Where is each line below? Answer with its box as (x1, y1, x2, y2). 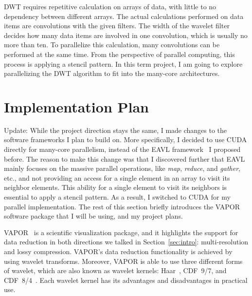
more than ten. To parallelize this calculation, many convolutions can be (4, 39, 220, 50)
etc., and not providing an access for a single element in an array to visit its (4, 172, 230, 183)
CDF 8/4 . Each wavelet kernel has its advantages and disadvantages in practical (4, 275, 248, 285)
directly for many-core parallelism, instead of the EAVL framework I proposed (4, 144, 241, 154)
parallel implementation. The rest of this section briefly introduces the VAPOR (4, 201, 240, 211)
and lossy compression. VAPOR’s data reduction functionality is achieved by (4, 246, 233, 256)
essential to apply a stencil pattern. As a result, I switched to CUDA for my (4, 192, 231, 202)
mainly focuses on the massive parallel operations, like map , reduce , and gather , (4, 163, 240, 173)
